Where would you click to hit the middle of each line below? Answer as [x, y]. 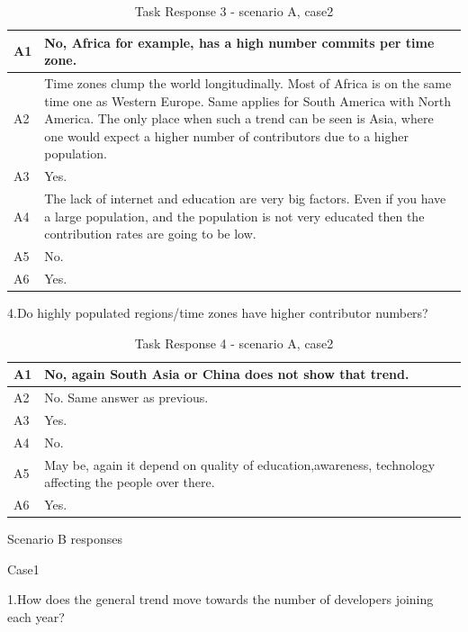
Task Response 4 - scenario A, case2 [234, 343]
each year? [36, 616]
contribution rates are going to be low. [150, 234]
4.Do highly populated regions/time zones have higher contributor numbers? [218, 313]
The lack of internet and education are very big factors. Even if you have [245, 199]
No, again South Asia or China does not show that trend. [227, 374]
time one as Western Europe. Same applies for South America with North [247, 100]
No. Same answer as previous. [126, 397]
